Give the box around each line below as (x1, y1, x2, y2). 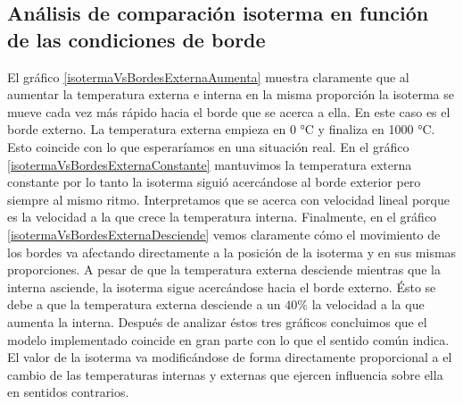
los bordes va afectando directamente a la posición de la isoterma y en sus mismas (7, 242, 457, 261)
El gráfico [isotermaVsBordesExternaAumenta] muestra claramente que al (7, 67, 409, 86)
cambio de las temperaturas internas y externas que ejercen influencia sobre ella (7, 365, 443, 383)
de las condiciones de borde (7, 25, 266, 53)
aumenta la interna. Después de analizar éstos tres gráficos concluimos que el (7, 312, 427, 331)
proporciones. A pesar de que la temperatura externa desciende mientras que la (7, 260, 441, 279)
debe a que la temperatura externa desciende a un (7, 295, 281, 314)
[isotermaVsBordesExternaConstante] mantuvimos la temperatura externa (7, 155, 412, 173)
